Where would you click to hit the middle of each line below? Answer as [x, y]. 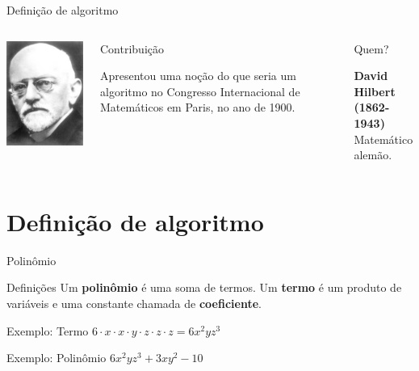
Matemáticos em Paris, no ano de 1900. [198, 107]
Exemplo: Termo [48, 330]
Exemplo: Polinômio [57, 358]
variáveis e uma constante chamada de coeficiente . [134, 304]
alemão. [373, 155]
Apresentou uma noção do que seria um [198, 76]
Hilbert [375, 91]
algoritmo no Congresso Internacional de [200, 91]
